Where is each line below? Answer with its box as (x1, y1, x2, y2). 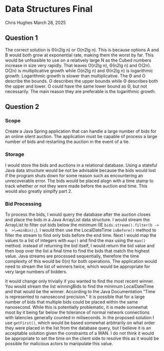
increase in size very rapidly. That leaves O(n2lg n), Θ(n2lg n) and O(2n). (5, 62, 151, 68)
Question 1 (5, 34, 38, 42)
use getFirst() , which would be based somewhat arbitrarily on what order (5, 320, 155, 326)
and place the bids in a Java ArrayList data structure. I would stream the (5, 217, 150, 223)
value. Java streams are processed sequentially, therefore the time (5, 253, 139, 259)
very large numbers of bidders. (5, 269, 67, 275)
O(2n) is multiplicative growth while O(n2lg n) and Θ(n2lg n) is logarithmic (5, 68, 153, 73)
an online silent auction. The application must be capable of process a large (5, 134, 158, 140)
